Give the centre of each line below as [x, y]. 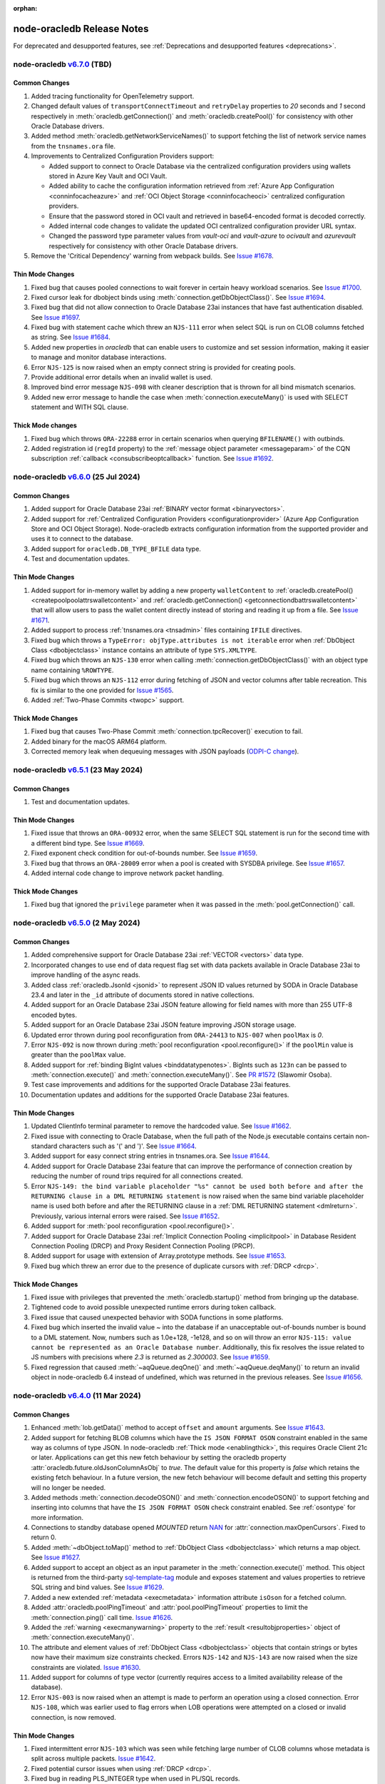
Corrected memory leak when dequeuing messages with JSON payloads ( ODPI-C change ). [165, 751]
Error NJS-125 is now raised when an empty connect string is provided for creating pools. [163, 367]
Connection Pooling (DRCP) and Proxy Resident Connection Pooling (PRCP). [143, 1246]
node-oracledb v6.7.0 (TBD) [62, 64]
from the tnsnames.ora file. [73, 146]
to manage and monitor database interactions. [99, 358]
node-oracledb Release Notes [81, 29]
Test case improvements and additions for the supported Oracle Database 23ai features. [161, 1085]
